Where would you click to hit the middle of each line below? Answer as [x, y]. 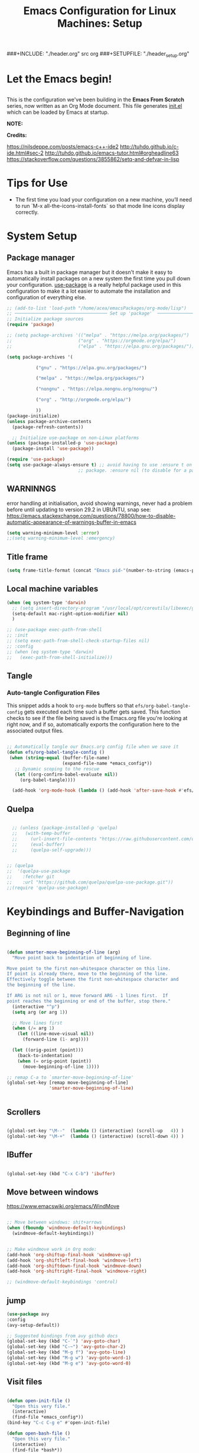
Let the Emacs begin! [59, 79]
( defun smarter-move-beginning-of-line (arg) [63, 952]
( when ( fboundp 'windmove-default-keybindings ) [66, 1228]
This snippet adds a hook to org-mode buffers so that [70, 706]
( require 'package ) [31, 325]
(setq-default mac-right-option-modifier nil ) [70, 614]
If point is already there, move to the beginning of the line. [87, 974]
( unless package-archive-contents [49, 421]
